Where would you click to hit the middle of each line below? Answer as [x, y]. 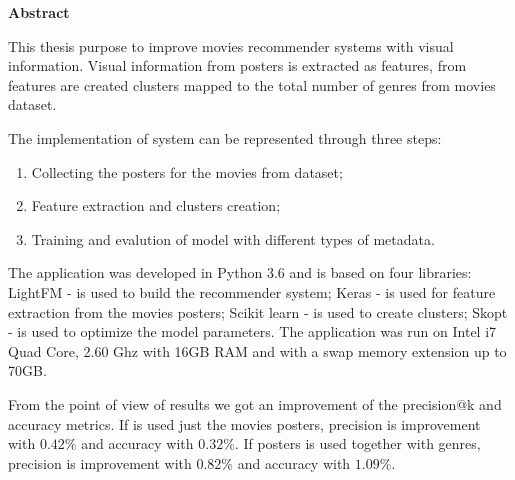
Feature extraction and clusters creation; [156, 205]
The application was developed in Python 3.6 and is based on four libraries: [240, 272]
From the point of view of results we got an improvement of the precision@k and [255, 403]
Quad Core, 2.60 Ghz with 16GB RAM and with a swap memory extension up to [257, 350]
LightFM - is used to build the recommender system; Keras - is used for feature [252, 291]
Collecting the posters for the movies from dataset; [187, 171]
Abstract [39, 12]
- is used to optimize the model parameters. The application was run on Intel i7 [252, 331]
